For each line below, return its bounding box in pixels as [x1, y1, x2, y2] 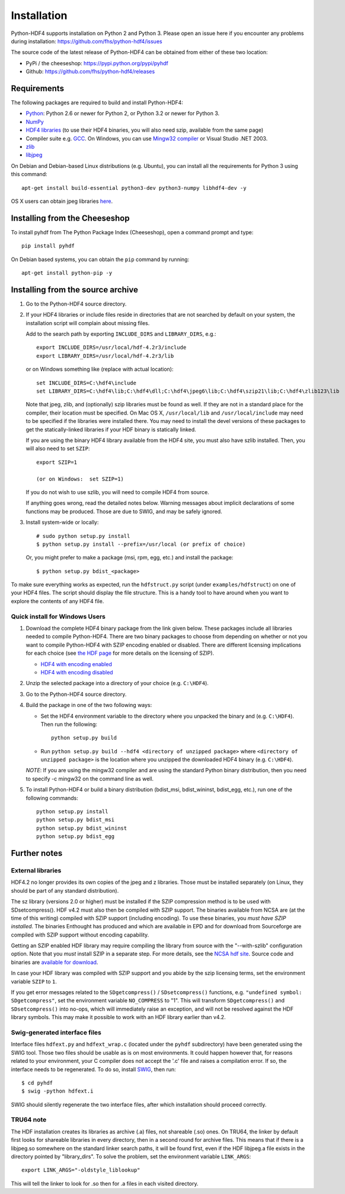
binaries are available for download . [11, 959, 98, 966]
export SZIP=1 [36, 459, 77, 466]
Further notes [11, 848, 63, 858]
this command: [11, 171, 47, 178]
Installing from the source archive [11, 285, 139, 295]
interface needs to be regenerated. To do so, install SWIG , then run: [11, 1065, 176, 1073]
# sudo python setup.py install [36, 533, 130, 539]
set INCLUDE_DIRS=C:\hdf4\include [36, 380, 136, 386]
